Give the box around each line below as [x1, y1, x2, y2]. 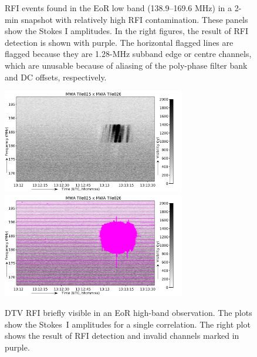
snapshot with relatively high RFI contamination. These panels [21, 13, 248, 25]
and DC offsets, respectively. [5, 70, 107, 83]
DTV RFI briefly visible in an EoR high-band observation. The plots [5, 306, 252, 318]
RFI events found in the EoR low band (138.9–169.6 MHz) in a [5, 2, 232, 14]
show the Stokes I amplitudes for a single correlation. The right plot [5, 318, 251, 330]
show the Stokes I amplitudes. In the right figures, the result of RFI [5, 25, 249, 37]
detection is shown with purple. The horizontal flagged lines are [5, 36, 234, 48]
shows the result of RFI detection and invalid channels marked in [5, 329, 239, 342]
